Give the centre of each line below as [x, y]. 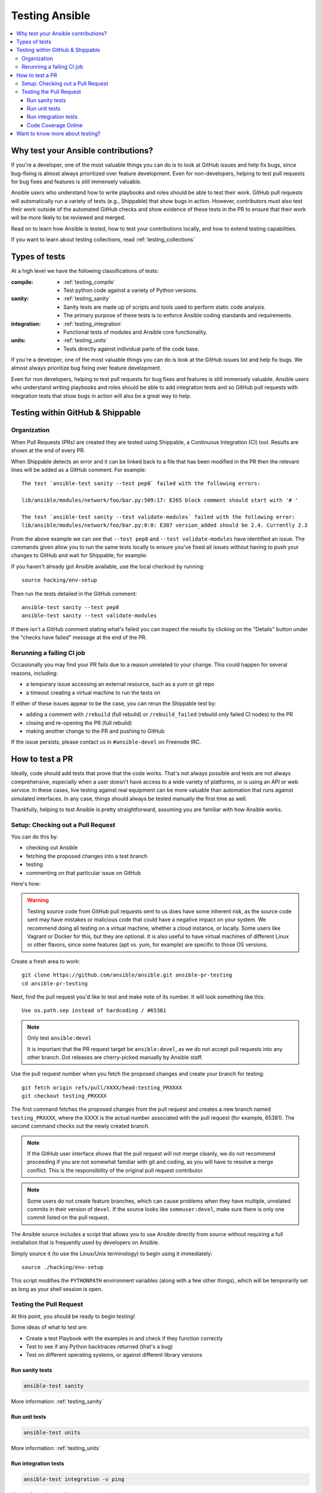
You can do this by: [35, 837]
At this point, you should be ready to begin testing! [73, 1316]
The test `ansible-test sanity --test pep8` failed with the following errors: [141, 483]
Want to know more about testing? [58, 134]
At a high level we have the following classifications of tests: [85, 271]
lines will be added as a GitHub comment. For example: [79, 469]
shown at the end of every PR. [48, 450]
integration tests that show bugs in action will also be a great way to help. [101, 396]
